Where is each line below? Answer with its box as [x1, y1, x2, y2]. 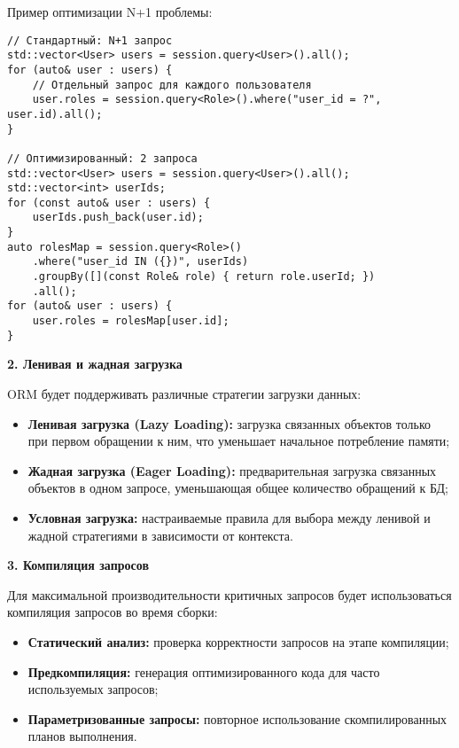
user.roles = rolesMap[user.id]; [32, 315, 229, 328]
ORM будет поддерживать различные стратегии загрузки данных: [7, 384, 362, 402]
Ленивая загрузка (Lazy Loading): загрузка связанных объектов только [27, 414, 431, 432]
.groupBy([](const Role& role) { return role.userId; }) [32, 270, 376, 284]
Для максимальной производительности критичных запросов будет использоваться [7, 585, 452, 604]
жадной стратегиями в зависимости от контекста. [27, 526, 293, 544]
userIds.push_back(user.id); [32, 211, 204, 224]
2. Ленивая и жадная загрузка [7, 355, 183, 373]
